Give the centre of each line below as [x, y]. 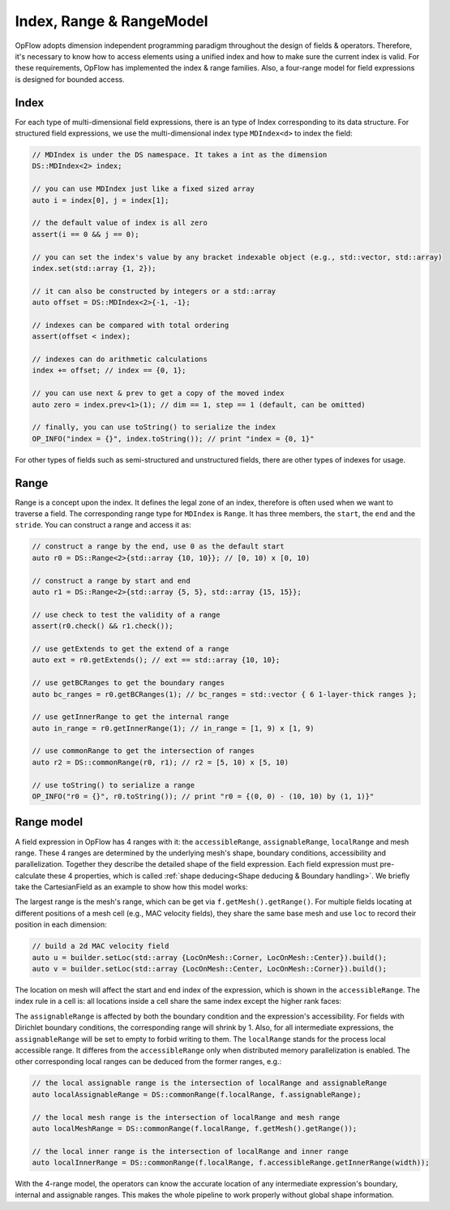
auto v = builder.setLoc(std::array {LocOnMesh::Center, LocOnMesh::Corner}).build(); [210, 969]
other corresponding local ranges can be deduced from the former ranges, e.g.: [148, 1061]
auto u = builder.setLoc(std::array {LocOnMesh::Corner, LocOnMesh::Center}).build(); [210, 957]
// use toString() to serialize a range [113, 785]
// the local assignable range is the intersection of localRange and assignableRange [210, 1083]
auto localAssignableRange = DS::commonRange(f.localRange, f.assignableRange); [197, 1094]
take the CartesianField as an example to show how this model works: [131, 887]
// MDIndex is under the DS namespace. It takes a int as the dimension [180, 155]
